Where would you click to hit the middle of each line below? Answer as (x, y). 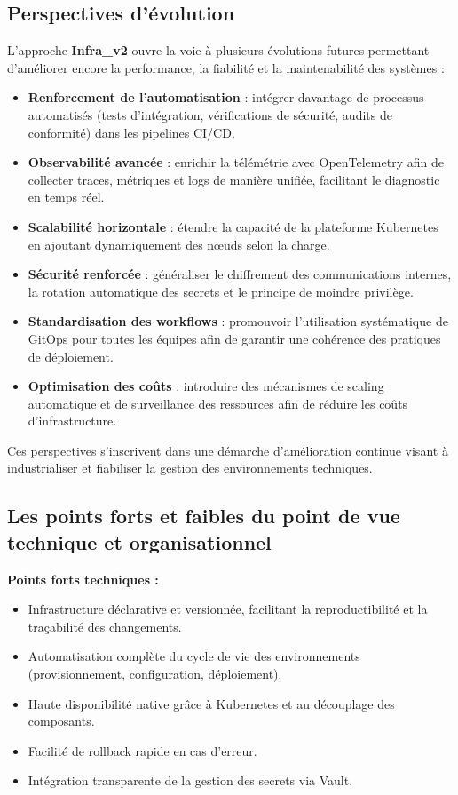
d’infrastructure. (72, 421)
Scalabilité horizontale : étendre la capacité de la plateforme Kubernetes (233, 226)
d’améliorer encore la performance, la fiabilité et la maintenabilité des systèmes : (226, 67)
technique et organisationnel (139, 541)
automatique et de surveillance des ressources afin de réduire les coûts (218, 403)
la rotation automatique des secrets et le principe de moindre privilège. (221, 291)
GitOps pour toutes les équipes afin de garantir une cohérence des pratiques (234, 338)
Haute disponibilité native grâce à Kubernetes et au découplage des (211, 703)
